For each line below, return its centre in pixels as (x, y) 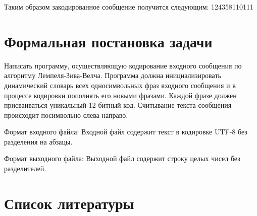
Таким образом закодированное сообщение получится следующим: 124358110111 (129, 7)
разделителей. (25, 168)
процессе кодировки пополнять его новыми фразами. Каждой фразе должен (120, 95)
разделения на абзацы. (38, 141)
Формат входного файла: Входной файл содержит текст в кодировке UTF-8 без (126, 132)
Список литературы (69, 203)
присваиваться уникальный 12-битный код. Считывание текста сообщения (118, 105)
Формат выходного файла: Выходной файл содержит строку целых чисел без (122, 158)
